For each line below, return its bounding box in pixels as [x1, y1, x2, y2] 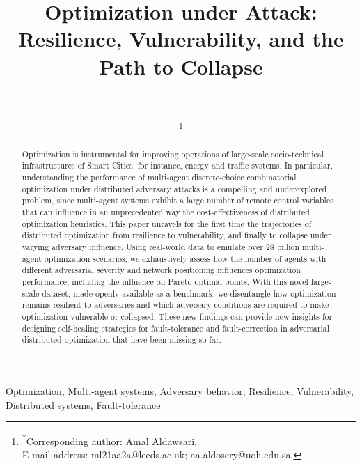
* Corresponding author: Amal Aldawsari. [22, 432, 197, 448]
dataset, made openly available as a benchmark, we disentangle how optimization [42, 287, 336, 299]
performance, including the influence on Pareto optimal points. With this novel [22, 276, 308, 288]
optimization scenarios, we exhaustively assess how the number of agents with [44, 252, 326, 264]
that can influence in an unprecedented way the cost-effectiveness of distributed [22, 206, 310, 218]
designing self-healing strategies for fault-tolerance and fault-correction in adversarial [22, 322, 329, 334]
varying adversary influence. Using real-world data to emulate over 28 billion [22, 241, 300, 253]
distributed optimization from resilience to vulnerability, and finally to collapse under [22, 229, 331, 241]
